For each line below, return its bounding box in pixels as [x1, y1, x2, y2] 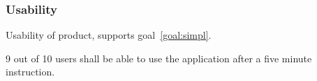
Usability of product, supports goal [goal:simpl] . [6, 28, 212, 42]
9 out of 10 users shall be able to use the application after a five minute [6, 51, 312, 65]
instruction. [6, 64, 55, 79]
